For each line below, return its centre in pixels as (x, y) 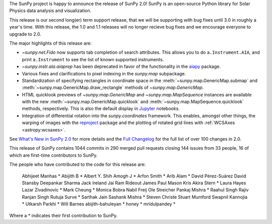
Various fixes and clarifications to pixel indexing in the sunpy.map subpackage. (104, 73)
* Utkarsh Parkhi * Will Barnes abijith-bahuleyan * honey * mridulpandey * (99, 204)
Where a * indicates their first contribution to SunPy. (63, 215)
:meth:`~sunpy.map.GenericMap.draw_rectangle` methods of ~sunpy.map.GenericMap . (113, 87)
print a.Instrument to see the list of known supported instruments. (93, 59)
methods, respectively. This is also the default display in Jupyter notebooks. (101, 108)
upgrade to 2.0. (25, 34)
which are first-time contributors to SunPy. (53, 155)
